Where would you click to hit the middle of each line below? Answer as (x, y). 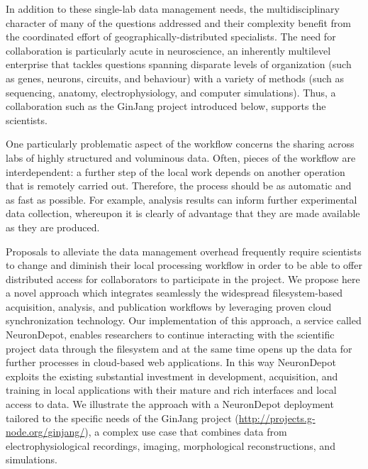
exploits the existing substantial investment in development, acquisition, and (172, 376)
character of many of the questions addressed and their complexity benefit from (179, 22)
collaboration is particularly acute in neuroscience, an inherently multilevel (168, 50)
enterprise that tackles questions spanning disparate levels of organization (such (179, 64)
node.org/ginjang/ (45, 432)
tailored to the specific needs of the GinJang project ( (122, 418)
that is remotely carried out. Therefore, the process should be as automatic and (179, 186)
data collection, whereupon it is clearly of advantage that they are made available (183, 213)
